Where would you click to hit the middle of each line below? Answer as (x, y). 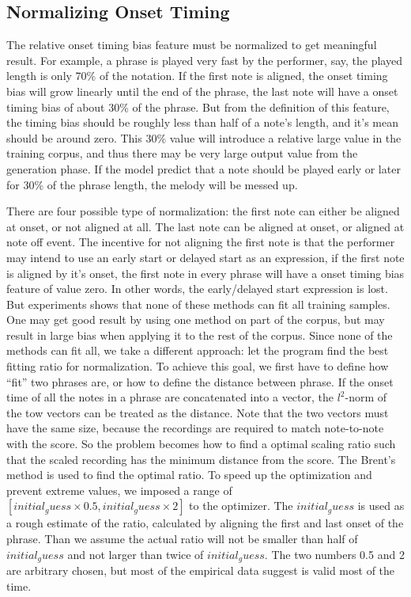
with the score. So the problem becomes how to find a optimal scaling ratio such (201, 444)
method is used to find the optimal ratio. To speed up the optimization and (189, 475)
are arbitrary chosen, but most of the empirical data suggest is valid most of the (201, 570)
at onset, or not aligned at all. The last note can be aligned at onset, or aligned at (205, 226)
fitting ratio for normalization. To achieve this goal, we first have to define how (198, 366)
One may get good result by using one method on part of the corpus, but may (196, 319)
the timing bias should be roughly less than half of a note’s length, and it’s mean (202, 122)
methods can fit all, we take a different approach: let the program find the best (198, 350)
